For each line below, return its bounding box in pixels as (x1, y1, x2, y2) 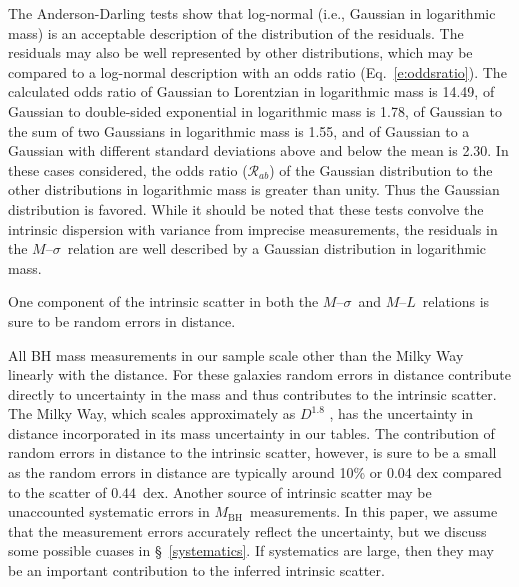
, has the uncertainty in (329, 403, 474, 424)
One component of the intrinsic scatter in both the (8, 291, 319, 312)
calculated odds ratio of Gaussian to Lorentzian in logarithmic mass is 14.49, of (8, 81, 495, 102)
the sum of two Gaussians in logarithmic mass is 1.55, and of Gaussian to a (8, 120, 470, 141)
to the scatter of (8, 481, 107, 502)
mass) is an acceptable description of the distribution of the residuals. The (8, 22, 464, 43)
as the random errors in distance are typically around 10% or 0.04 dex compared (8, 462, 502, 483)
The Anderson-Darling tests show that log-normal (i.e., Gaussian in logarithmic (8, 3, 496, 23)
